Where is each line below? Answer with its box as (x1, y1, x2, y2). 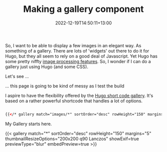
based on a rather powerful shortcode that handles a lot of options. (5, 98, 143, 104)
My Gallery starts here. (5, 121, 52, 127)
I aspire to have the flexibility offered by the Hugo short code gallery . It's (5, 92, 153, 98)
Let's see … (5, 73, 29, 79)
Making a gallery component (23, 3, 144, 15)
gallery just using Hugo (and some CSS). (5, 64, 88, 70)
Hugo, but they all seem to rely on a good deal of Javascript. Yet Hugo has (5, 53, 158, 59)
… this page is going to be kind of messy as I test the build (5, 83, 125, 89)
